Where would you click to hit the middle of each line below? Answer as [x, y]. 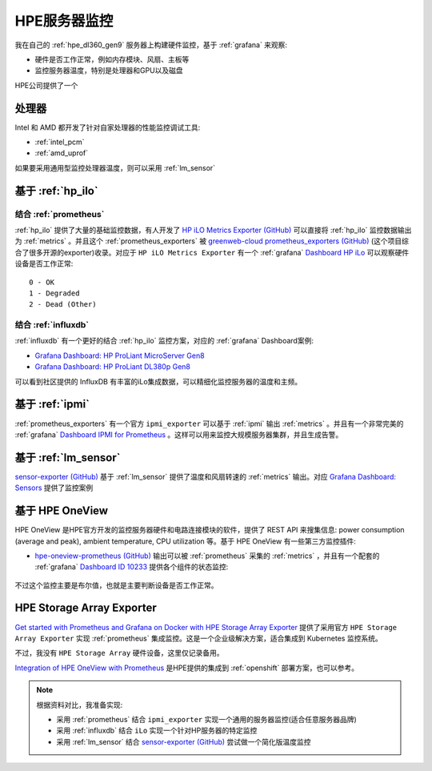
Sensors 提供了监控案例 [54, 488]
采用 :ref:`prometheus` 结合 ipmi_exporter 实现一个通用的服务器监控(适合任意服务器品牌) [207, 719]
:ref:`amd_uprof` [62, 153]
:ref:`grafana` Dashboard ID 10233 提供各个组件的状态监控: [132, 567]
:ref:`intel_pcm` [60, 142]
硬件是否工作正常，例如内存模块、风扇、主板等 [112, 59]
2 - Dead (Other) [63, 305]
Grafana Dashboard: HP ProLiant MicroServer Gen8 [120, 355]
